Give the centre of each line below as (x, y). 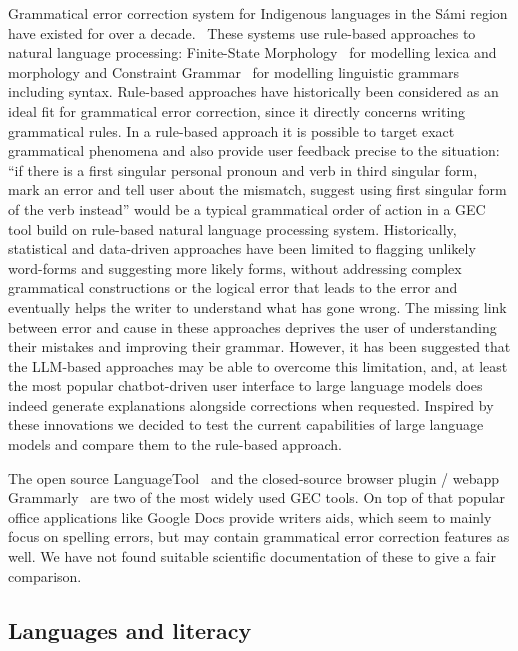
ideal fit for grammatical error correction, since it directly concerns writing (237, 110)
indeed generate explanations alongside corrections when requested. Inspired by (251, 404)
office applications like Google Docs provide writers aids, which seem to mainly (250, 516)
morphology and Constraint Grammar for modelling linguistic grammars (233, 71)
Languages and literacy (130, 629)
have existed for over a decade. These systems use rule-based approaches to (242, 32)
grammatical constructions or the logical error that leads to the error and (233, 287)
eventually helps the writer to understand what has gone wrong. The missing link (257, 306)
